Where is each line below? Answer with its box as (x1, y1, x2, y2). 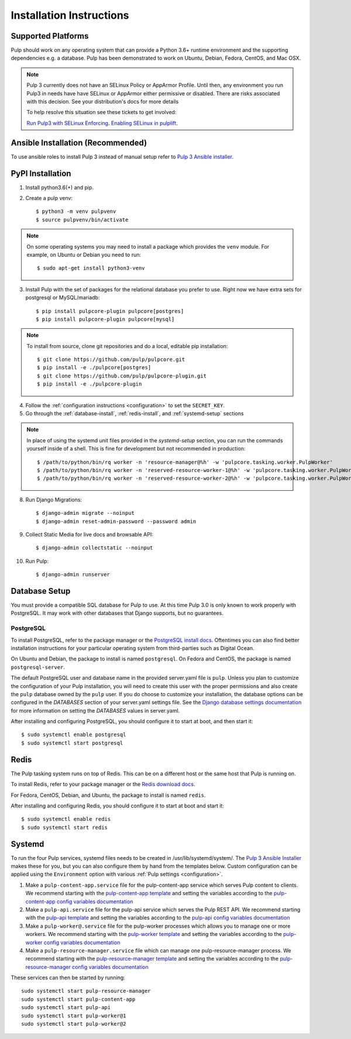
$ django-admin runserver (36, 571, 111, 578)
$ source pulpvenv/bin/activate (36, 216, 129, 223)
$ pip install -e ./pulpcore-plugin (37, 381, 142, 387)
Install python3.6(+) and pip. (25, 184, 94, 191)
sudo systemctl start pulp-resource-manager (21, 988, 152, 995)
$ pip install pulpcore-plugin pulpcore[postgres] (36, 308, 184, 314)
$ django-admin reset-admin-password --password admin (36, 518, 197, 525)
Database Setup (11, 586, 71, 596)
